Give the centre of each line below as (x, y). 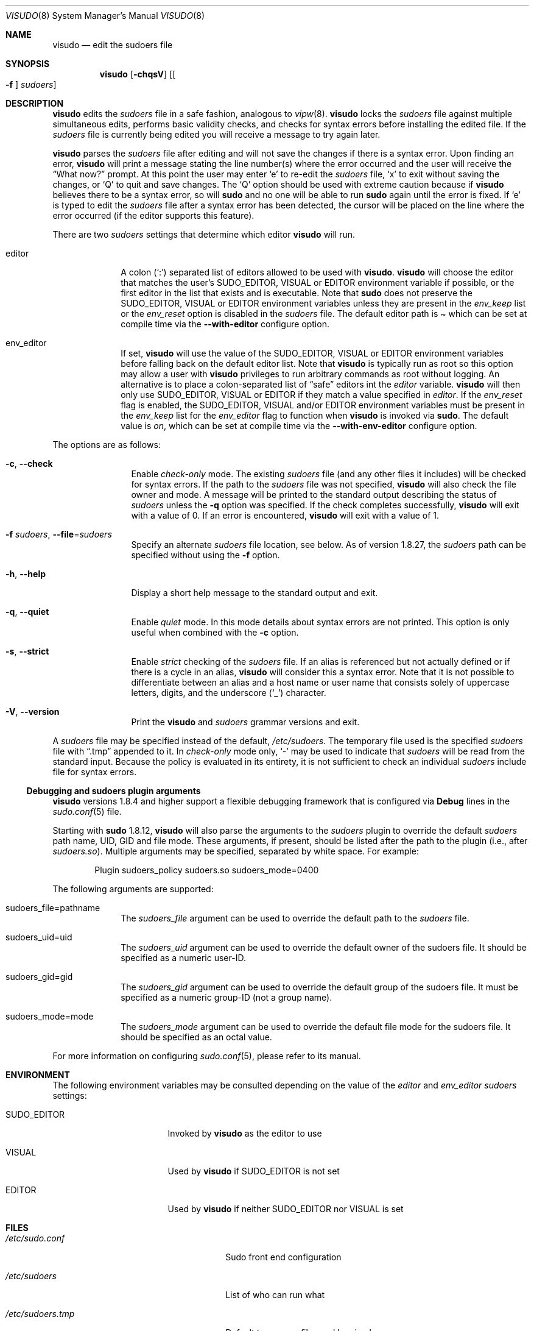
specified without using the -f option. (206, 555)
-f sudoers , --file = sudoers (59, 534)
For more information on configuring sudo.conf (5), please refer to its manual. (207, 1056)
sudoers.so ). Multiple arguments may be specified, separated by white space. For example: (236, 851)
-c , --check (29, 463)
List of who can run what (275, 1295)
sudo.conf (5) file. (87, 811)
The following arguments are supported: (133, 889)
